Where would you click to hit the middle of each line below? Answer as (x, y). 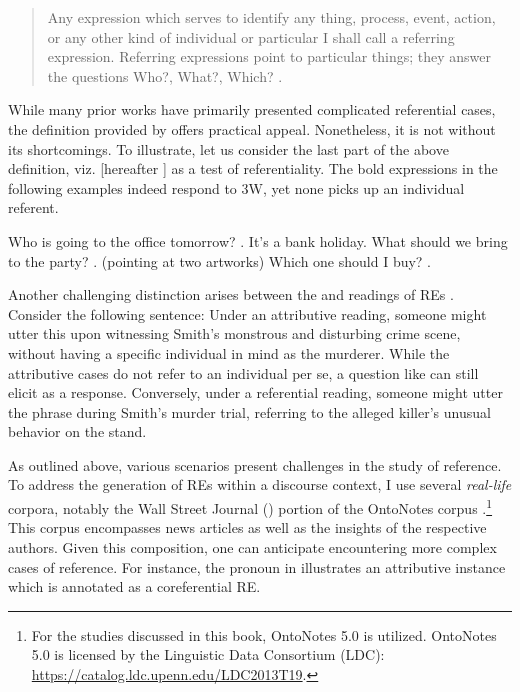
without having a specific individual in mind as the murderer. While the (229, 352)
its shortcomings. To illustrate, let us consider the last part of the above (228, 148)
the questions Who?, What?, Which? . (165, 75)
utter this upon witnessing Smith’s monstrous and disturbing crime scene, (234, 333)
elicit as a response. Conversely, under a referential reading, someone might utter (255, 392)
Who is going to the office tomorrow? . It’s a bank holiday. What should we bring (258, 240)
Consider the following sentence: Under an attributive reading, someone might (247, 313)
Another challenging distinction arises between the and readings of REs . (231, 294)
